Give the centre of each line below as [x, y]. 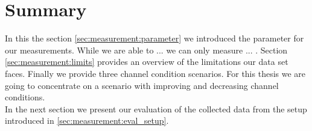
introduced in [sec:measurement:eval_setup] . [87, 120]
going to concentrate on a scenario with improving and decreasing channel [142, 85]
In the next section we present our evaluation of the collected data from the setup [156, 108]
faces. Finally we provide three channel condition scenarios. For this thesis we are [155, 73]
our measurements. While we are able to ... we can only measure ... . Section [146, 50]
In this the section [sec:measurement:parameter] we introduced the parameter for [154, 38]
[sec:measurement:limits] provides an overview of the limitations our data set [147, 62]
